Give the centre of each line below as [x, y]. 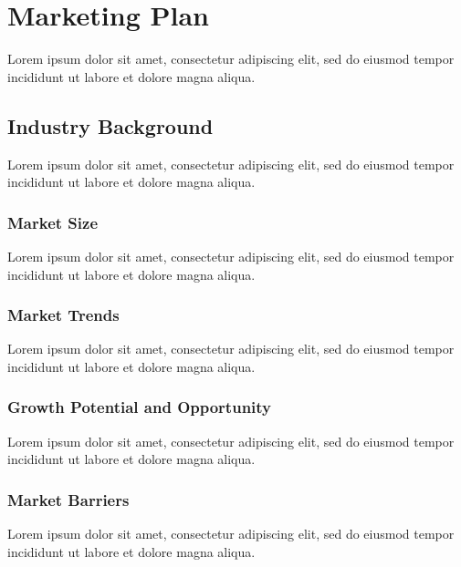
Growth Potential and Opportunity [140, 407]
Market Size [53, 222]
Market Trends [63, 315]
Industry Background [110, 125]
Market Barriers [68, 499]
